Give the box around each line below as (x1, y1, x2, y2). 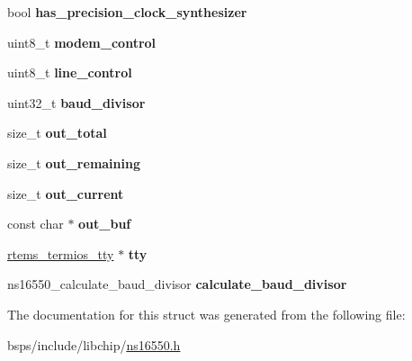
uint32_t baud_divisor (7, 93, 146, 112)
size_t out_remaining (7, 153, 140, 172)
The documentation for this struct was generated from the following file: (7, 304, 406, 323)
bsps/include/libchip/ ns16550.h (7, 335, 181, 354)
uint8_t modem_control (7, 32, 157, 51)
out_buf (78, 214, 131, 233)
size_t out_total (7, 123, 107, 142)
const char (7, 214, 64, 233)
